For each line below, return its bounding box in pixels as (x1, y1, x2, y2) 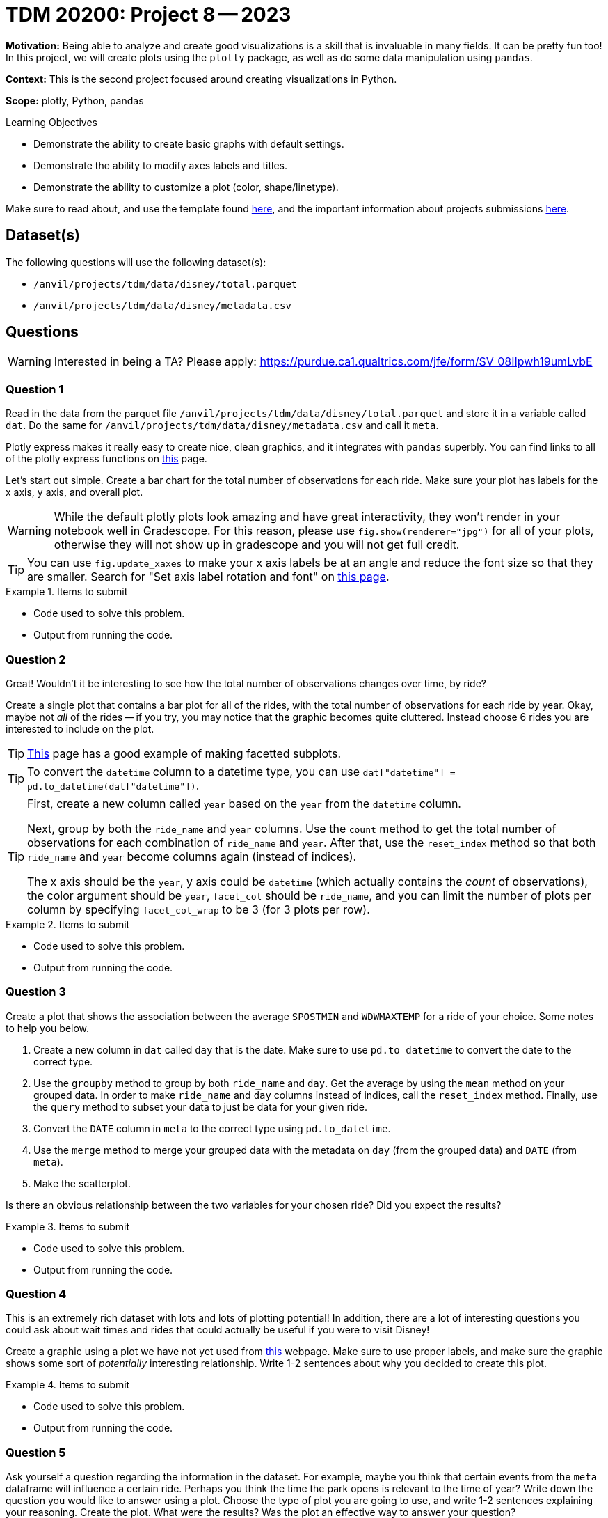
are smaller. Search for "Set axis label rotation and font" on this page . (27, 570, 390, 584)
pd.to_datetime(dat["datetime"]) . (27, 778, 200, 792)
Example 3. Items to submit (6, 1220, 129, 1233)
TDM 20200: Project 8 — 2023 (6, 3, 291, 26)
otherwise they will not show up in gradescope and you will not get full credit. (54, 538, 460, 552)
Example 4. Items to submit (6, 1379, 130, 1391)
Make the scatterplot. (33, 1177, 131, 1189)
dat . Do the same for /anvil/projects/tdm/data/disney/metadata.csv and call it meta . (6, 419, 439, 432)
